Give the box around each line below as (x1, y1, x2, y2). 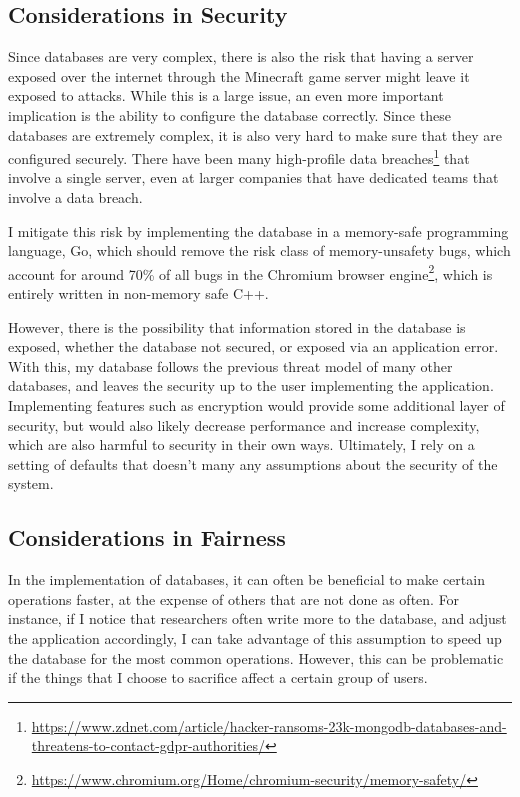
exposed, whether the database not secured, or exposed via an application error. (8, 336, 499, 357)
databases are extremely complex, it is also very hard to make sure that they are (8, 124, 503, 145)
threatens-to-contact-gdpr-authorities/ (31, 735, 266, 756)
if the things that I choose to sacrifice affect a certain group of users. (8, 667, 428, 688)
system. (8, 473, 54, 494)
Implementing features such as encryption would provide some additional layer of (8, 395, 505, 416)
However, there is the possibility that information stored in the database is (8, 316, 466, 337)
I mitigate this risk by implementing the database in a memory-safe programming (8, 220, 509, 241)
